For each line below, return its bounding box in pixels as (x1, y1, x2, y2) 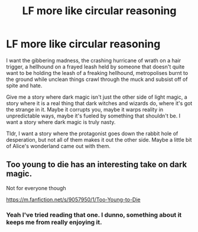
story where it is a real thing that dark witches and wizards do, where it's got (6, 99, 193, 107)
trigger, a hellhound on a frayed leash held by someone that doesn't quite (6, 63, 185, 70)
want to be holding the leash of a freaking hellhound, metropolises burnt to (6, 69, 189, 76)
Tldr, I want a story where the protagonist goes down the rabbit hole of (6, 130, 178, 137)
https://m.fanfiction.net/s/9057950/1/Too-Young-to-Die (6, 196, 141, 203)
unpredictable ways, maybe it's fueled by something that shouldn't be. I (6, 112, 181, 119)
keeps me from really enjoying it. (6, 218, 102, 226)
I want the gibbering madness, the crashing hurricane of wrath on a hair (6, 57, 181, 64)
